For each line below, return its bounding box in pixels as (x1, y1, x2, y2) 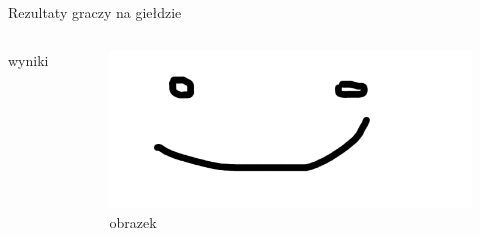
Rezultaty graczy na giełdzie (8, 2, 182, 22)
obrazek (109, 211, 157, 232)
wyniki (8, 49, 49, 70)
